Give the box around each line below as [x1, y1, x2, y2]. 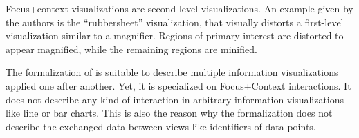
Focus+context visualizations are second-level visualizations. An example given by [6, 1, 353, 15]
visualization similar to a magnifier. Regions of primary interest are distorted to [6, 28, 344, 43]
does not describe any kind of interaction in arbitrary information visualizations [6, 92, 344, 106]
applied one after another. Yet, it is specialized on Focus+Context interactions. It [6, 78, 351, 92]
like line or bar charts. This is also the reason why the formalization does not [6, 106, 333, 120]
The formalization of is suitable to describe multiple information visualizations [6, 65, 338, 79]
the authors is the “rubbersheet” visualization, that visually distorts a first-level [6, 14, 344, 29]
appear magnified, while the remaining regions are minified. [6, 41, 257, 56]
